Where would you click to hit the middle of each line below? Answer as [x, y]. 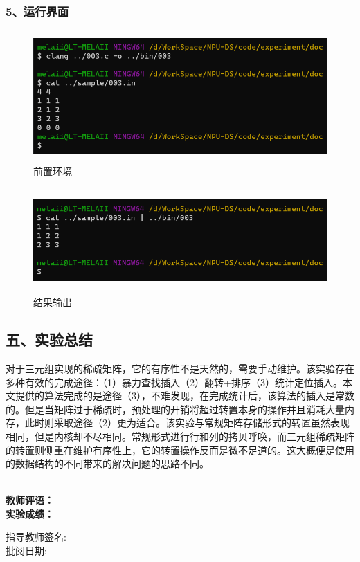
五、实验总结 [49, 339]
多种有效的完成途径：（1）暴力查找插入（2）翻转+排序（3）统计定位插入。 [174, 382]
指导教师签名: [36, 537]
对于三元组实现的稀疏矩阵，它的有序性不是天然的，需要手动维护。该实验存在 [180, 368]
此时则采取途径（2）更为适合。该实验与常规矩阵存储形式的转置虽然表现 [187, 423]
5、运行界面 [37, 11]
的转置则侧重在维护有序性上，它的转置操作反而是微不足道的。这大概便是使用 [180, 450]
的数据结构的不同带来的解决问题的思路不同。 [107, 463]
